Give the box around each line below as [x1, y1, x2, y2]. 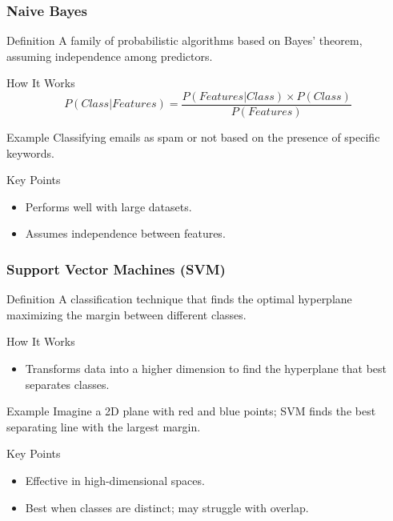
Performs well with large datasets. [25, 198, 192, 214]
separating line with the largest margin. [6, 418, 201, 435]
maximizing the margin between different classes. [6, 306, 247, 323]
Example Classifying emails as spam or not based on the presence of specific [6, 129, 380, 146]
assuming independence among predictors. [6, 47, 213, 64]
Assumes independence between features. [25, 225, 226, 242]
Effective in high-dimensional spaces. [25, 472, 205, 488]
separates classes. [25, 375, 110, 392]
